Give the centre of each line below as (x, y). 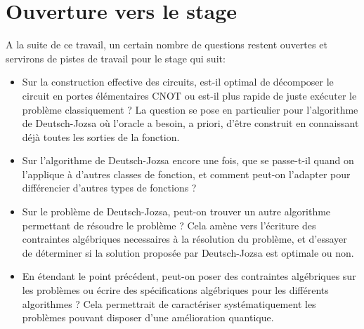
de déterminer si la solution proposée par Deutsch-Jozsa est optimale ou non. (188, 252)
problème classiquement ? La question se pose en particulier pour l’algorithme (190, 109)
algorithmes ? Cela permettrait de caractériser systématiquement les (169, 303)
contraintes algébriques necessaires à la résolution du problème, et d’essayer (184, 239)
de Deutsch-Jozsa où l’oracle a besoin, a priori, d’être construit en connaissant (190, 123)
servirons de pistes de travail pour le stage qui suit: (116, 58)
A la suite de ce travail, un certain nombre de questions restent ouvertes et (167, 45)
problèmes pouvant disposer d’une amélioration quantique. (148, 317)
